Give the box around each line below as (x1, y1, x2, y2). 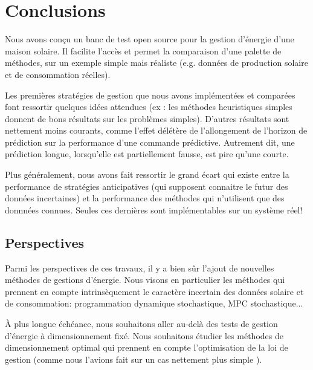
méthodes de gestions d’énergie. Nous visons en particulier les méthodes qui (5, 273, 285, 286)
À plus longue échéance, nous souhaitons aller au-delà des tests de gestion (5, 317, 278, 330)
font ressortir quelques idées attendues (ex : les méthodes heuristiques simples (5, 100, 292, 113)
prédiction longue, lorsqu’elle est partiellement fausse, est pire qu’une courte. (5, 148, 289, 160)
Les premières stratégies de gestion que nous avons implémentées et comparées (5, 88, 295, 101)
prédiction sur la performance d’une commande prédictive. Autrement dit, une (5, 135, 295, 148)
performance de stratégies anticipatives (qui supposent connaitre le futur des (5, 180, 288, 192)
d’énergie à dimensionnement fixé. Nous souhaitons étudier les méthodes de (5, 329, 283, 342)
